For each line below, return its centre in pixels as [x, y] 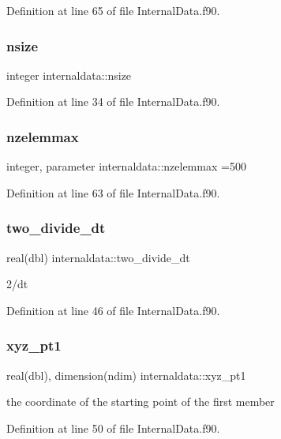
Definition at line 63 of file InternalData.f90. [113, 192]
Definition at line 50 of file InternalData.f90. [113, 428]
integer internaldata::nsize [69, 75]
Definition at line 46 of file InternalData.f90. [113, 310]
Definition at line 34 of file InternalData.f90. [113, 101]
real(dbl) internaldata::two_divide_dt [98, 257]
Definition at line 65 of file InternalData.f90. [113, 10]
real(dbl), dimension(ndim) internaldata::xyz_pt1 [126, 375]
